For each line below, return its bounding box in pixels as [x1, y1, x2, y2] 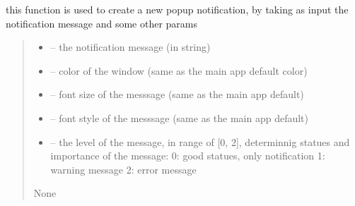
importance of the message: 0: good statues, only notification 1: [50, 148, 325, 163]
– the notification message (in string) [50, 40, 211, 54]
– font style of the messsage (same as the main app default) [50, 110, 308, 125]
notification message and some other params [6, 16, 198, 30]
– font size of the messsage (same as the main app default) [50, 87, 304, 102]
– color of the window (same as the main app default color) [50, 63, 308, 78]
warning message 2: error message [50, 162, 197, 176]
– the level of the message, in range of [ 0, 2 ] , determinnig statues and [50, 134, 350, 149]
